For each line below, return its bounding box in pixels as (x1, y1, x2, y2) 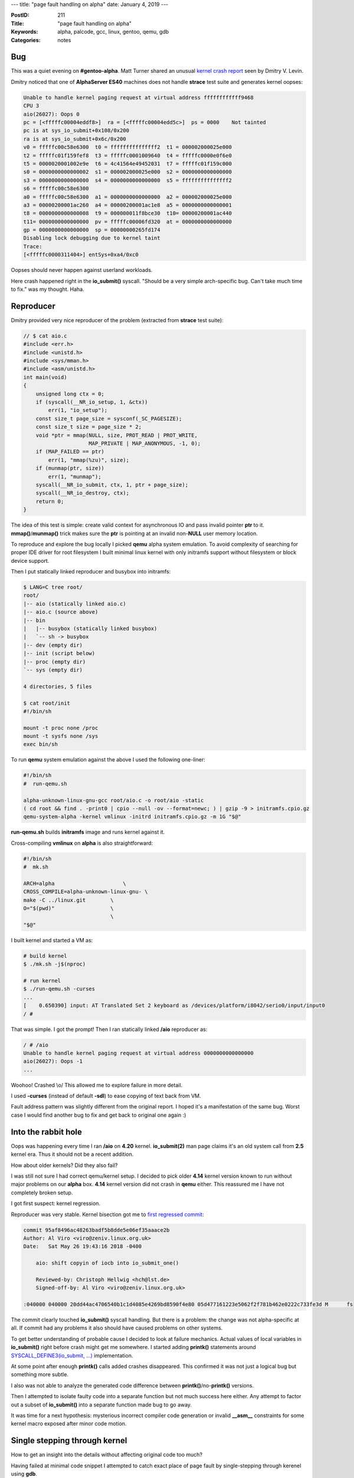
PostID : (11, 12, 29, 19)
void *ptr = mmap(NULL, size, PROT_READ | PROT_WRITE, (35, 432, 198, 439)
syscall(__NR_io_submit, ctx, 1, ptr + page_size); (35, 481, 189, 488)
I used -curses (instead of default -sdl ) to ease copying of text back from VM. (11, 1093, 201, 1100)
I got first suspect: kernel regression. (11, 1200, 100, 1207)
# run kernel (23, 977, 61, 984)
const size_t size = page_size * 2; (35, 423, 142, 430)
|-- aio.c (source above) (23, 609, 99, 615)
